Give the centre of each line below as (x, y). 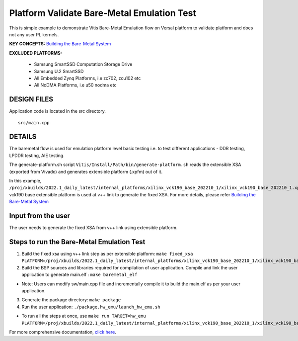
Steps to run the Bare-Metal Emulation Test (77, 242)
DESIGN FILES (31, 99)
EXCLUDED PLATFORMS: (36, 53)
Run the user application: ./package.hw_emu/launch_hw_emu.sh (91, 307)
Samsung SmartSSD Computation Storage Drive (83, 64)
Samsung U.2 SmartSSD (59, 71)
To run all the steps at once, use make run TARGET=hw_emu (84, 316)
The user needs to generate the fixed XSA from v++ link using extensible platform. (93, 228)
